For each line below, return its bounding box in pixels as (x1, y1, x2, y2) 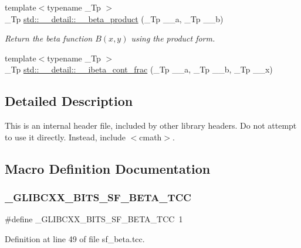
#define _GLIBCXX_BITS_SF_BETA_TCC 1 (5, 213, 183, 225)
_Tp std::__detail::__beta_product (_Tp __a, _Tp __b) (5, 12, 224, 25)
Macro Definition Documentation (5, 159, 211, 177)
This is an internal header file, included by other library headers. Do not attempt (5, 119, 297, 132)
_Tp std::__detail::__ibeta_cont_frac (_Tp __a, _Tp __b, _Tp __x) (5, 63, 273, 75)
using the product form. (131, 32, 215, 44)
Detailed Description (5, 92, 133, 110)
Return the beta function (5, 32, 93, 44)
